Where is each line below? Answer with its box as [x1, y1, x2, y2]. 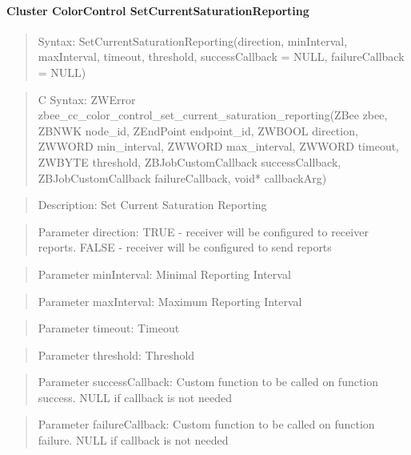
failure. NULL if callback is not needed [38, 432, 229, 449]
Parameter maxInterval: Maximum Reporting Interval [38, 292, 302, 309]
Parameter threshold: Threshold [38, 346, 195, 363]
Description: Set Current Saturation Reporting [38, 196, 267, 213]
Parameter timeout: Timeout [38, 320, 180, 336]
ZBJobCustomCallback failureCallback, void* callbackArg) [38, 169, 327, 186]
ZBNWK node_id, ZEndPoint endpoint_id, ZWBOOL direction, [38, 122, 358, 139]
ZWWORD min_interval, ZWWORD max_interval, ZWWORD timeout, [38, 138, 400, 155]
